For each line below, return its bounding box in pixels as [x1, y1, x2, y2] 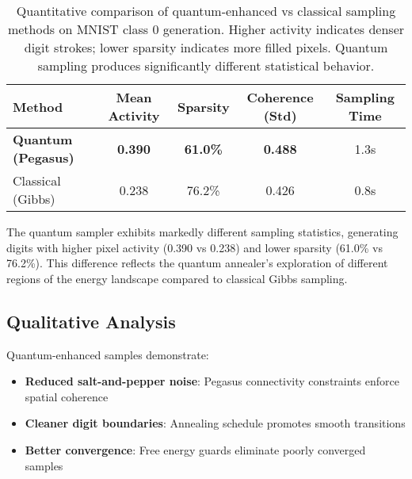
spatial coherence [25, 388, 109, 404]
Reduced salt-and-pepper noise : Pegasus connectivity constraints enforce [25, 373, 399, 389]
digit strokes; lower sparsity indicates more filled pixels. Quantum [24, 38, 388, 56]
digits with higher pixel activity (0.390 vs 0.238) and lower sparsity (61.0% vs [6, 239, 383, 255]
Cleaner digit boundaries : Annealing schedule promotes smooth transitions [25, 415, 406, 431]
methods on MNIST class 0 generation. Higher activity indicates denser [7, 20, 405, 38]
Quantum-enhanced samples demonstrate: [6, 346, 209, 362]
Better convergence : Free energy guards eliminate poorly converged [25, 441, 366, 458]
